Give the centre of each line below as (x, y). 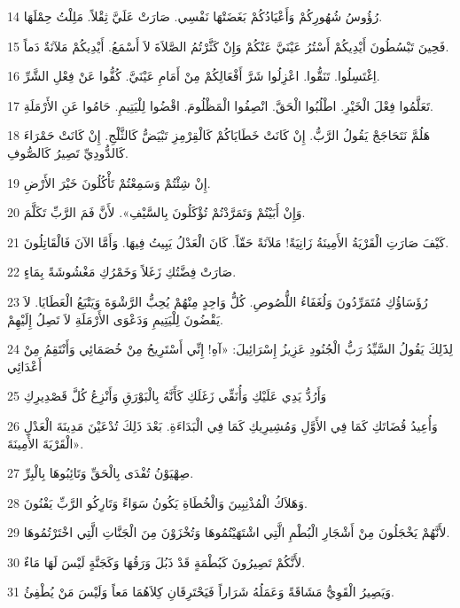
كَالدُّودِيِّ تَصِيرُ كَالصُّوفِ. (68, 152)
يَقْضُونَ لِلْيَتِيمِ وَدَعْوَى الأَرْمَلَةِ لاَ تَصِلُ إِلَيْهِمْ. (115, 319)
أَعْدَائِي (25, 366)
